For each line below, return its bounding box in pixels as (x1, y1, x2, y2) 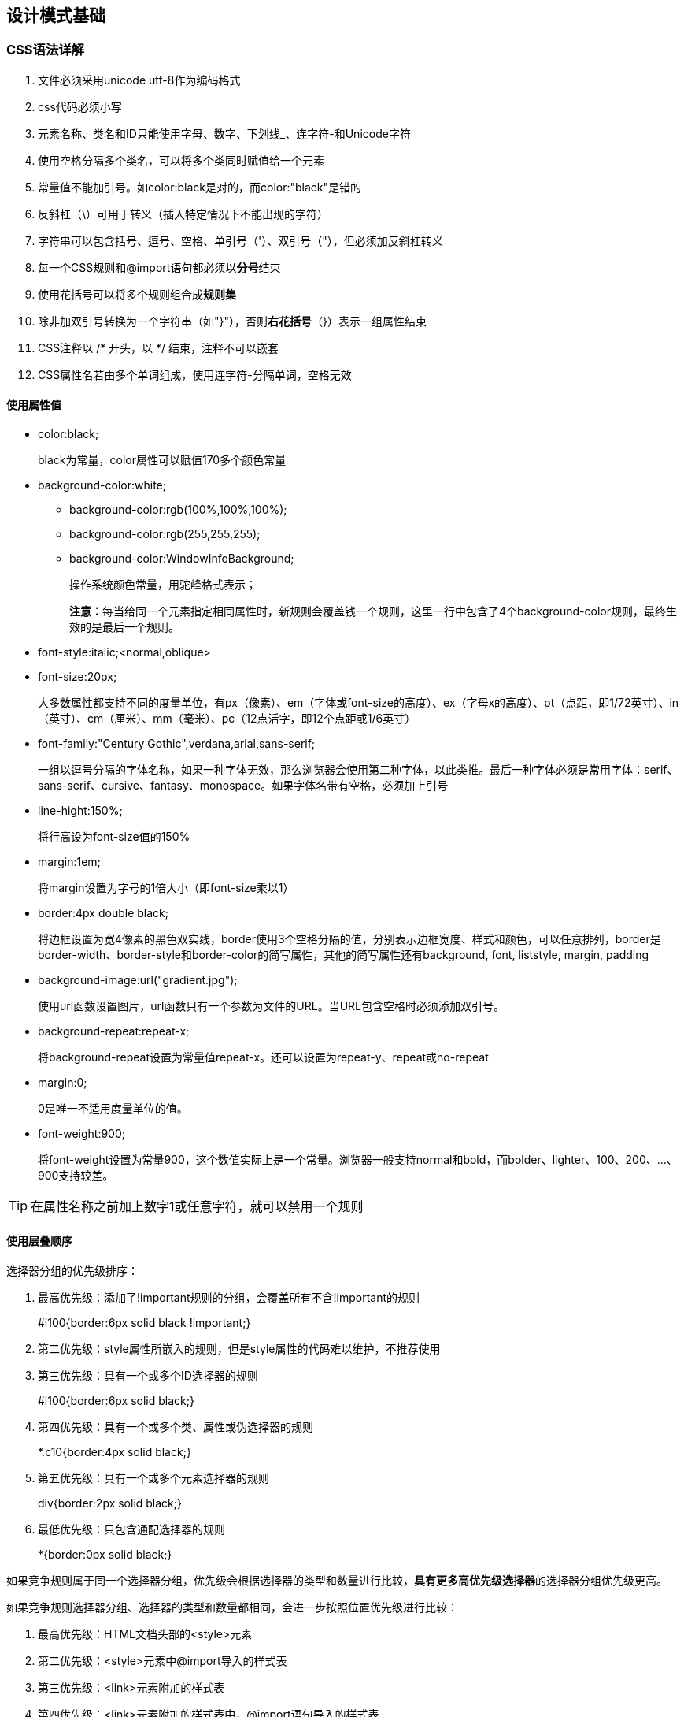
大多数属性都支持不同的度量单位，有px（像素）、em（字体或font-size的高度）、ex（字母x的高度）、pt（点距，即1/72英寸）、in (38, 696, 679, 710)
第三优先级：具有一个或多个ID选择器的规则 (38, 1369, 258, 1383)
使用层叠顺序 (6, 1233, 72, 1247)
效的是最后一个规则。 (69, 620, 179, 634)
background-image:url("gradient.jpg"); (38, 973, 238, 987)
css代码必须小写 (38, 99, 122, 113)
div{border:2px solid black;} (38, 1496, 182, 1511)
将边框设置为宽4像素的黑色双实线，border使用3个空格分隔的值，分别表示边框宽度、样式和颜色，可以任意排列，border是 (38, 932, 661, 946)
